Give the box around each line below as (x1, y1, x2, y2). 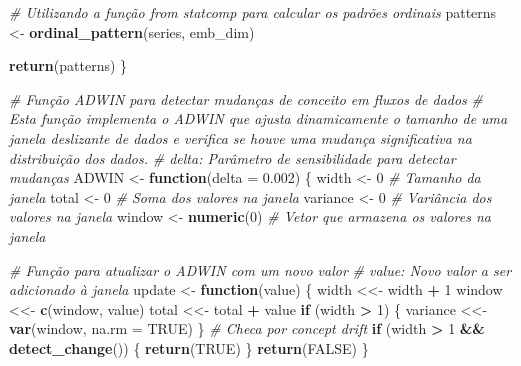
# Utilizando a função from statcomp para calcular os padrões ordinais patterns (9, 2, 497, 22)
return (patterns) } (9, 55, 128, 76)
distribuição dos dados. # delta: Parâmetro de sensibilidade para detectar (9, 147, 456, 168)
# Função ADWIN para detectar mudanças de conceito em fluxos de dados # (9, 88, 483, 109)
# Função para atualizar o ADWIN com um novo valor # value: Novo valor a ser (9, 259, 512, 280)
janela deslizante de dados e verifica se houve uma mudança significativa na (9, 127, 472, 148)
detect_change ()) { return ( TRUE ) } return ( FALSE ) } (9, 337, 369, 358)
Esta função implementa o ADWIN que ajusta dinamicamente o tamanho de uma (9, 108, 508, 129)
